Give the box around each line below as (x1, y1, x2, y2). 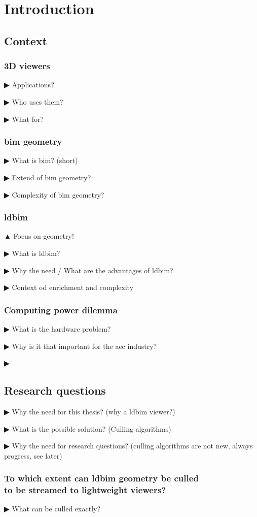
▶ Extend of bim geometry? (4, 172, 91, 182)
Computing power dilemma (4, 303, 118, 316)
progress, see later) (4, 450, 62, 461)
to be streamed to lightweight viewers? (4, 483, 166, 496)
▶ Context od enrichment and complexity (4, 282, 134, 293)
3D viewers (4, 59, 50, 72)
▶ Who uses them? (4, 96, 63, 107)
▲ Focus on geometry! (4, 231, 74, 241)
